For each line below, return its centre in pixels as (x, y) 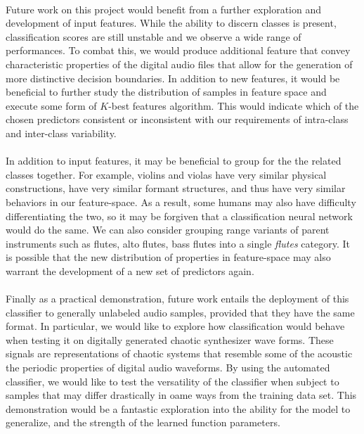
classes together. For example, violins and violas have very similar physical (166, 174)
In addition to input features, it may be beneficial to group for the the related (174, 161)
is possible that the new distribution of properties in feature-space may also (168, 257)
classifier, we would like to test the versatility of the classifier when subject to (173, 381)
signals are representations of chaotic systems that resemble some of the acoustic (179, 353)
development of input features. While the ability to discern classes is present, (171, 23)
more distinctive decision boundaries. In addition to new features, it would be (173, 78)
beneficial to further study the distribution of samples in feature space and (166, 92)
